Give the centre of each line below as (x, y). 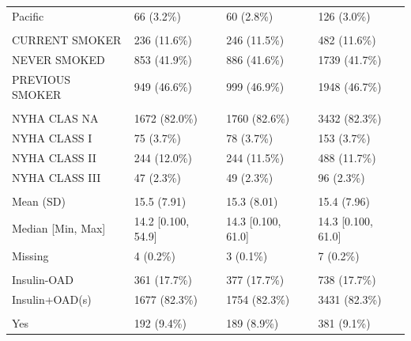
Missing (30, 256)
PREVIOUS (41, 79)
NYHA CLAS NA (55, 118)
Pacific (28, 15)
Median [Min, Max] (59, 228)
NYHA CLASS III (57, 177)
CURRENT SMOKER (67, 39)
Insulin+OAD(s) (52, 299)
